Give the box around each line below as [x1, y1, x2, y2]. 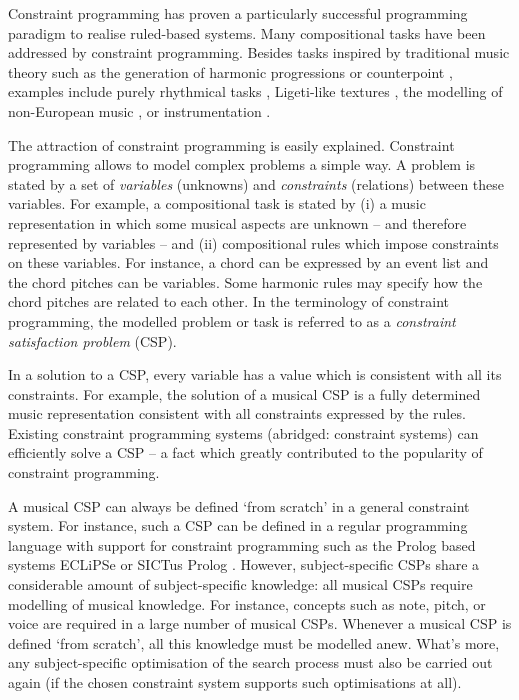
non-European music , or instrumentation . [8, 100, 271, 121]
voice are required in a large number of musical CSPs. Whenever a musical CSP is [8, 613, 512, 634]
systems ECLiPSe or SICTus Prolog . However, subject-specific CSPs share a [8, 554, 480, 575]
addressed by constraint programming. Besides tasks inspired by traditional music [8, 42, 510, 63]
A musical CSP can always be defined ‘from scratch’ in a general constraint [8, 495, 470, 516]
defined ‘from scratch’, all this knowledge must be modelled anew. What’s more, [8, 632, 500, 653]
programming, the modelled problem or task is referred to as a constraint [8, 310, 456, 331]
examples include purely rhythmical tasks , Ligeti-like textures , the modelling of [8, 81, 503, 102]
